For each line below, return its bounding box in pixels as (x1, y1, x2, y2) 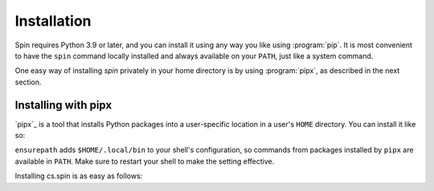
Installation (14, 12, 92, 30)
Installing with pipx (14, 98, 113, 112)
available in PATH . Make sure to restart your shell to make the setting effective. (14, 156, 275, 166)
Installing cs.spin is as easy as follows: (14, 171, 143, 181)
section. (14, 77, 42, 87)
